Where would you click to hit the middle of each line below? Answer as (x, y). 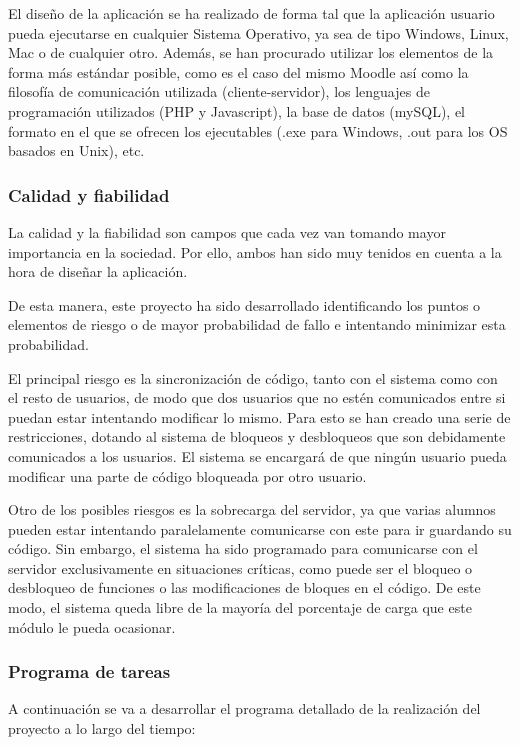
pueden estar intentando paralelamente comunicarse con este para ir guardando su (260, 528)
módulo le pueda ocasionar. (92, 626)
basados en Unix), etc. (76, 150)
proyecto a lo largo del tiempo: (102, 728)
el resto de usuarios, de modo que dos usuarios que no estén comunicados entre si (257, 397)
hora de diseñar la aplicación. (98, 271)
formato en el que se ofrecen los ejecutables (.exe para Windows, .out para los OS (258, 130)
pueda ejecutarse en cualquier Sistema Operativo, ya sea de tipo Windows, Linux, (258, 32)
